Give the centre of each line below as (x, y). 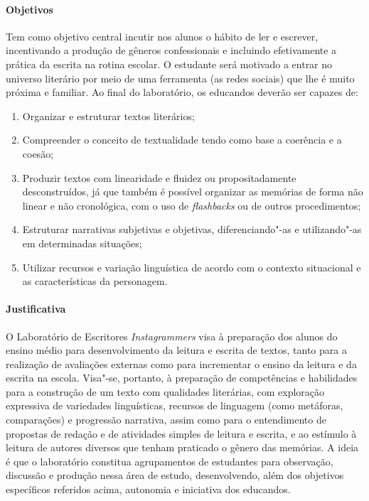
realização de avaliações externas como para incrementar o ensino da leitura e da (181, 363)
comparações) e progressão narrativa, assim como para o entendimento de (166, 420)
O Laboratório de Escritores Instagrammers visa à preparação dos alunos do (172, 336)
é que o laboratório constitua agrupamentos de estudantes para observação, (170, 461)
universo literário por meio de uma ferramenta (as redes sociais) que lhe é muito (180, 78)
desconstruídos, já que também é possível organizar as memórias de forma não (193, 192)
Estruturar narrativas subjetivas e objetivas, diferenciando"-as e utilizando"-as (192, 229)
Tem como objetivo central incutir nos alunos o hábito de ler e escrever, (162, 36)
